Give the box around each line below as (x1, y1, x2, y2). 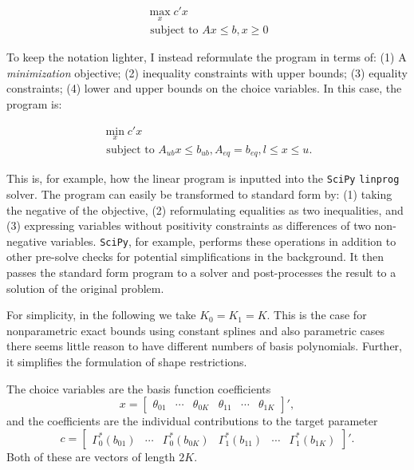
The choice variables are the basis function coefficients (6, 380, 271, 397)
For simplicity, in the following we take (6, 306, 196, 323)
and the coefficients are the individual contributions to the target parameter (6, 413, 378, 429)
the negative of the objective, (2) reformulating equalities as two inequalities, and (6, 201, 404, 218)
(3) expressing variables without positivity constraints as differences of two (6, 217, 371, 234)
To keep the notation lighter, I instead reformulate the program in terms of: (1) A (6, 49, 407, 65)
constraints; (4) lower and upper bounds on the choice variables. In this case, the (6, 80, 402, 97)
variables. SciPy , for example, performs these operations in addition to (50, 232, 396, 249)
